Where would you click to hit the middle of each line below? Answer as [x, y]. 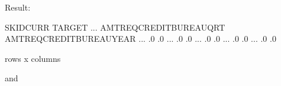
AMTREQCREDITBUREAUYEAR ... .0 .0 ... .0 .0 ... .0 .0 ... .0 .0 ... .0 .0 [140, 39]
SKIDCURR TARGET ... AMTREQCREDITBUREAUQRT [115, 27]
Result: [18, 7]
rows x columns [33, 58]
